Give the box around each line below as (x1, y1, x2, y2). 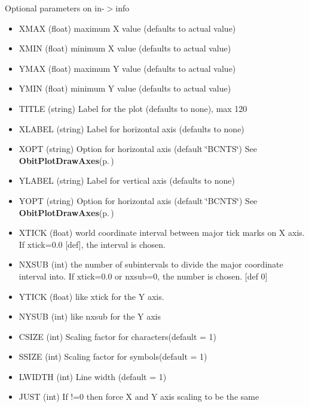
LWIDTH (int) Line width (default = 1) (19, 370, 167, 382)
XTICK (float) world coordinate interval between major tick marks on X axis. (19, 226, 305, 239)
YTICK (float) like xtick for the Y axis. (19, 290, 164, 302)
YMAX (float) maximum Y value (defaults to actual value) (19, 62, 236, 74)
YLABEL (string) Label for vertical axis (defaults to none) (19, 174, 235, 187)
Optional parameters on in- (5, 2, 105, 14)
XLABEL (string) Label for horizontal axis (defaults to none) (19, 122, 244, 135)
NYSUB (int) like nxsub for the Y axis (19, 310, 161, 323)
